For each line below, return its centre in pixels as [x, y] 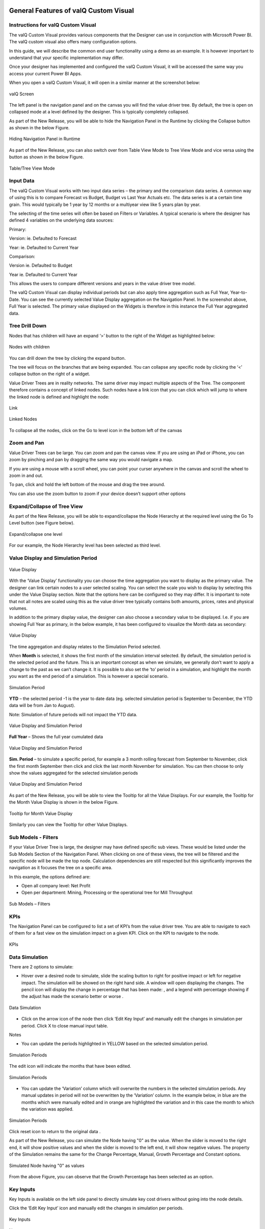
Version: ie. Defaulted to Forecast [43, 238]
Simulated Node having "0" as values [47, 1166]
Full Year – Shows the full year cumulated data [56, 737]
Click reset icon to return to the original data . [55, 1131]
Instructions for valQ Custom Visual [53, 25]
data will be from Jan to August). [42, 705]
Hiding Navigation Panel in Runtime [45, 139]
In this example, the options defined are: [50, 877]
